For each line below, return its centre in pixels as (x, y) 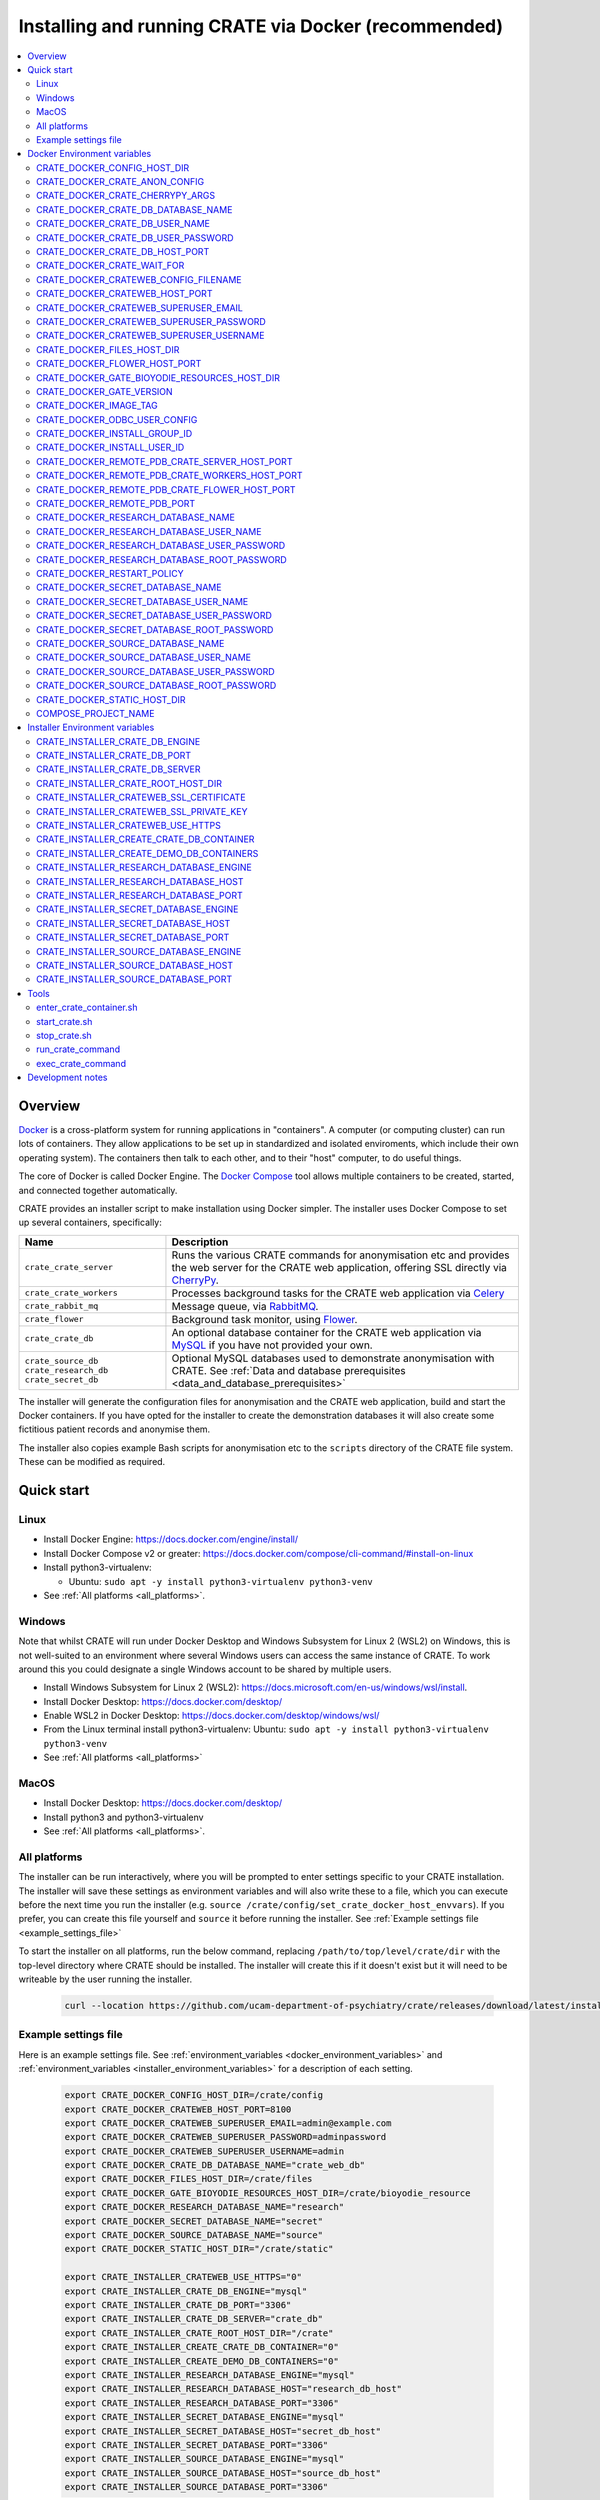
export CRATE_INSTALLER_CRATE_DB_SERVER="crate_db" (194, 2319)
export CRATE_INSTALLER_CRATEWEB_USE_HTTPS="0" (183, 2277)
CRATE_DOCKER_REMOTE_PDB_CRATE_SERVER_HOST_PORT (164, 461)
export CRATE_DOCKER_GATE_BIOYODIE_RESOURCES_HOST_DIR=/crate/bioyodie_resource (267, 2193)
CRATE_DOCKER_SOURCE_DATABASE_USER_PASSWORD (155, 671)
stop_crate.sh (64, 1035)
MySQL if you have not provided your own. (272, 1345)
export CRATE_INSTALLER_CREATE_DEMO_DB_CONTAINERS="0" (201, 2361)
